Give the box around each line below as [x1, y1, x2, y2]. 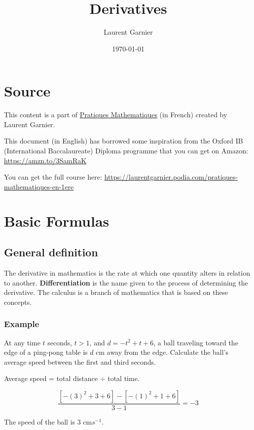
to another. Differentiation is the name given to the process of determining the [4, 277, 248, 287]
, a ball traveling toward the [153, 337, 238, 347]
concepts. [4, 296, 32, 307]
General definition [4, 244, 98, 260]
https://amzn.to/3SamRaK [4, 155, 87, 165]
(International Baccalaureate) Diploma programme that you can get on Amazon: [4, 145, 248, 156]
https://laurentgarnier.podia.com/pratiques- [104, 172, 238, 182]
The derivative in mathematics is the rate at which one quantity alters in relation [4, 267, 250, 278]
